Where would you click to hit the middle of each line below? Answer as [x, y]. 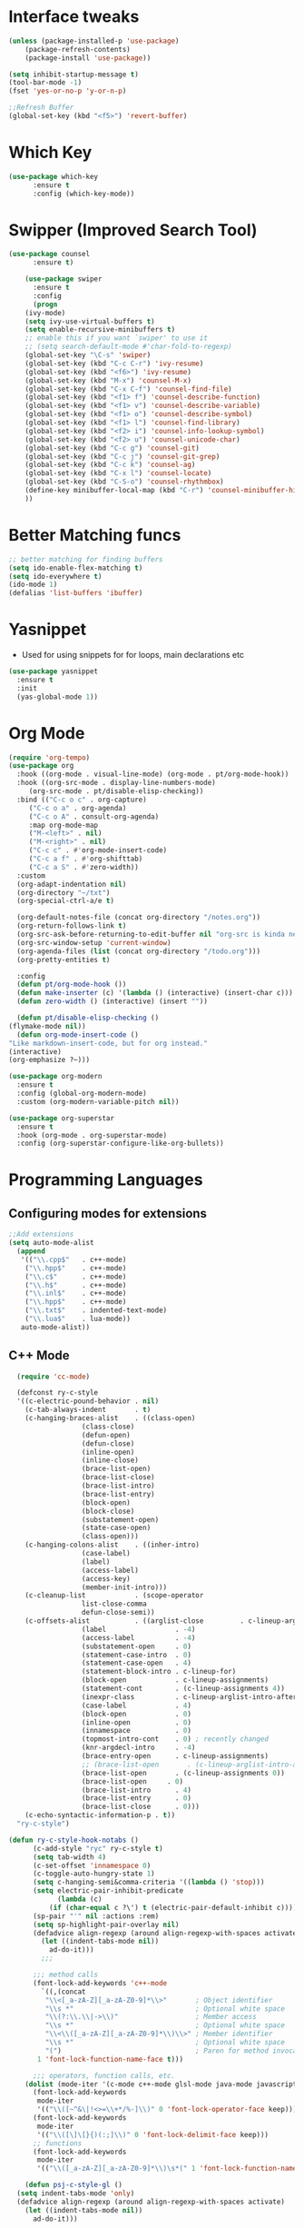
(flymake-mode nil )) [48, 1026]
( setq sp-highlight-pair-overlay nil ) [106, 1925]
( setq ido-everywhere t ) [55, 576]
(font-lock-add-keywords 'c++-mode [100, 1983]
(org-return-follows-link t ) [72, 926]
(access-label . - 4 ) [138, 1637]
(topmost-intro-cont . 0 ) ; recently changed [175, 1739]
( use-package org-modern [55, 1077]
